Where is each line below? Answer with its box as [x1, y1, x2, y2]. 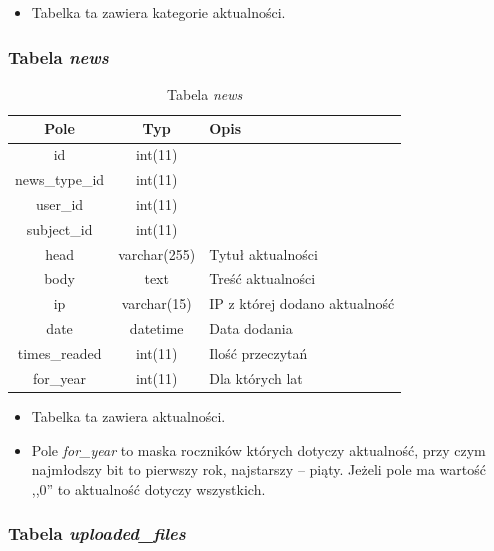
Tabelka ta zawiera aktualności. [31, 405, 226, 426]
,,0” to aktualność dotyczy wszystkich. [31, 478, 266, 499]
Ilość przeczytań [209, 343, 308, 363]
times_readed [17, 343, 102, 363]
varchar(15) [121, 293, 192, 314]
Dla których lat [209, 367, 303, 388]
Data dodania [209, 318, 293, 339]
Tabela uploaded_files [8, 521, 186, 546]
